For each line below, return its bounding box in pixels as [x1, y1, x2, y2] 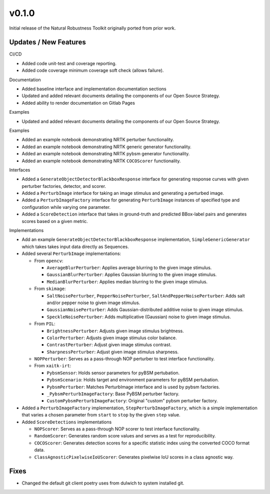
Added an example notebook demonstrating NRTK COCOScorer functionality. [21, 158, 181, 164]
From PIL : [34, 321, 55, 327]
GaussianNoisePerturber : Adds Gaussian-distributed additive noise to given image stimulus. [46, 307, 244, 313]
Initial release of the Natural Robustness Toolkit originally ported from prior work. [9, 25, 176, 31]
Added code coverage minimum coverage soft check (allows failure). [21, 68, 164, 74]
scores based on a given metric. [21, 218, 88, 224]
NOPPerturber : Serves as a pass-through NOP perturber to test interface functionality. [34, 356, 215, 362]
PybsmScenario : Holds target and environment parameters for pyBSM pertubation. [46, 377, 219, 383]
